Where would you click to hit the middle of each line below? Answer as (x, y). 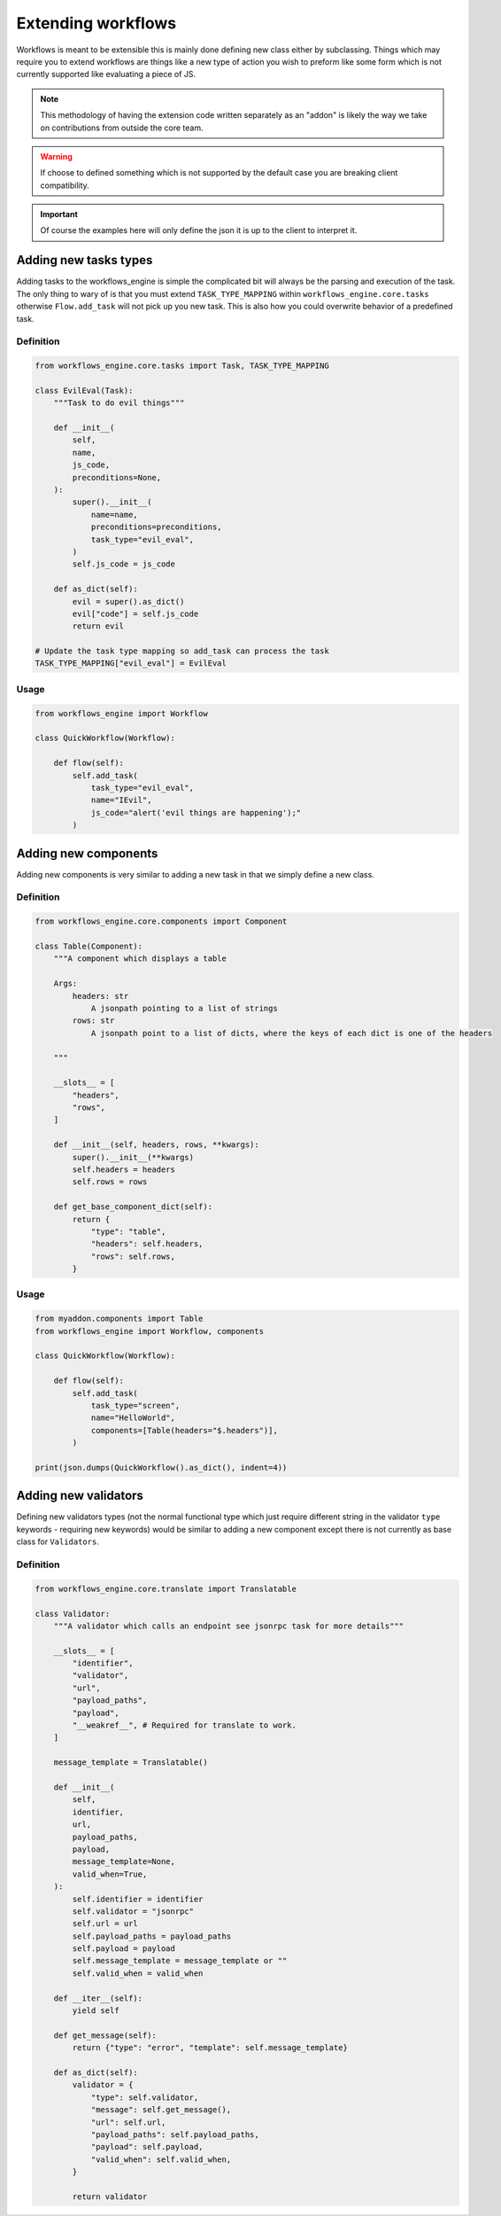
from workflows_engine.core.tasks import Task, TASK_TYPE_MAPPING (182, 366)
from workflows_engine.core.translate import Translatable (166, 1588)
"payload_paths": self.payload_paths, (175, 2134)
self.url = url (105, 1924)
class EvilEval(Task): (84, 390)
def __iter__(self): (98, 1998)
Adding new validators (80, 1496)
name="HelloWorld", (133, 1418)
